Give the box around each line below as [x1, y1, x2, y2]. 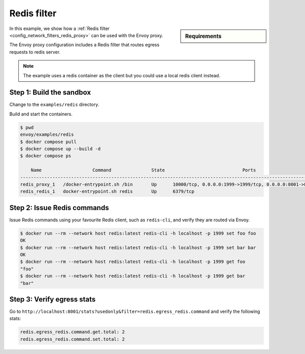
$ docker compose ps [20, 153, 71, 159]
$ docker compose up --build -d [20, 145, 101, 152]
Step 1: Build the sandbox [9, 88, 91, 97]
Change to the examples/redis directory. [9, 102, 99, 108]
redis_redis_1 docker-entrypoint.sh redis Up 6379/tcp [20, 189, 195, 194]
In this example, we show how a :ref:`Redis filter [9, 25, 110, 32]
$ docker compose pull [20, 139, 77, 144]
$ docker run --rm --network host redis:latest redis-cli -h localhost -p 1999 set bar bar [20, 245, 256, 250]
